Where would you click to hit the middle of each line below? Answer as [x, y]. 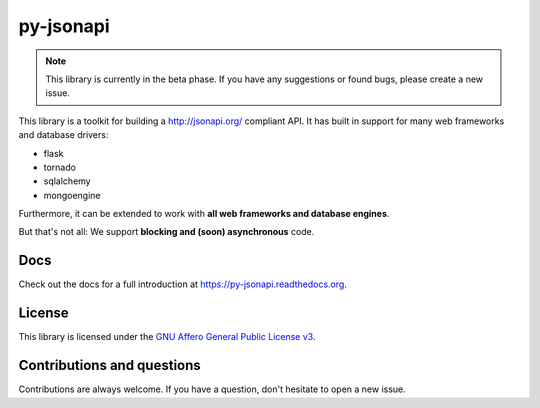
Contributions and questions [110, 365]
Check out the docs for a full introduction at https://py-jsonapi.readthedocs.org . [182, 284]
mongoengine [72, 195]
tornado [60, 167]
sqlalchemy [67, 181]
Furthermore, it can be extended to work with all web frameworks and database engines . [204, 214]
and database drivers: [63, 135]
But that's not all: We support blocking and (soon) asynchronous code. [166, 232]
